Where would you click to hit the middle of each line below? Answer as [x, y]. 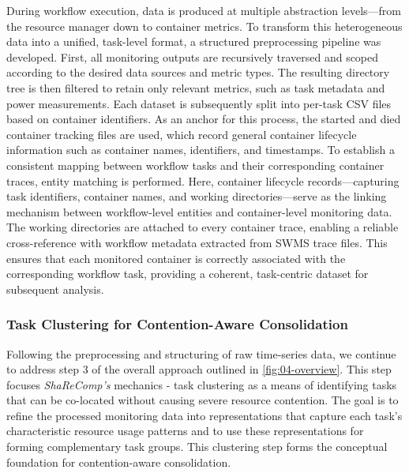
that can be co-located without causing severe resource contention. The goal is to [203, 400]
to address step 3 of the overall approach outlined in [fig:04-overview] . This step [199, 369]
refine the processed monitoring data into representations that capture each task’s [204, 415]
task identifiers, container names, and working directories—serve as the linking [197, 196]
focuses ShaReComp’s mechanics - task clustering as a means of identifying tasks [202, 384]
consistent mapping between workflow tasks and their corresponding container [195, 165]
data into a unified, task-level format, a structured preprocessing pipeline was [194, 41]
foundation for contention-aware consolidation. [119, 462]
